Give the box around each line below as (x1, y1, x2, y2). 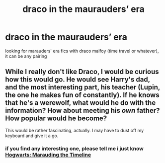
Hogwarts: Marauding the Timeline (5, 151, 91, 158)
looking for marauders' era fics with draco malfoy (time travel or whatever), (5, 48, 159, 54)
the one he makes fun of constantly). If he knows (5, 91, 160, 99)
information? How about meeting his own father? (5, 106, 160, 115)
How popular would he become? (5, 114, 107, 123)
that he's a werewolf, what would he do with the (5, 98, 156, 107)
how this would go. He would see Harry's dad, (5, 76, 150, 84)
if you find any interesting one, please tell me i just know (5, 145, 144, 152)
